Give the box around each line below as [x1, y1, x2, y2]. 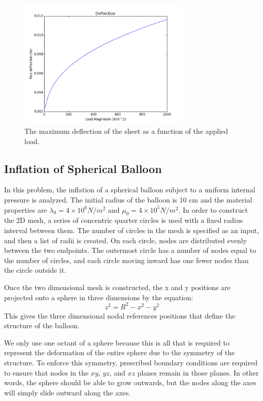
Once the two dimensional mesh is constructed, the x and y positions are [4, 281, 231, 292]
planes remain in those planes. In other [137, 367, 259, 378]
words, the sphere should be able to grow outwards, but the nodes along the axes [4, 377, 256, 388]
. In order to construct [178, 204, 248, 215]
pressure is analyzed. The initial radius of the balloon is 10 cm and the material [4, 194, 252, 205]
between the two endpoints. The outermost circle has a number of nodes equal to [4, 245, 256, 255]
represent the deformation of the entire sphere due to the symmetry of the [4, 347, 235, 358]
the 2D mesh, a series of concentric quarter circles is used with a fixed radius [4, 215, 243, 225]
